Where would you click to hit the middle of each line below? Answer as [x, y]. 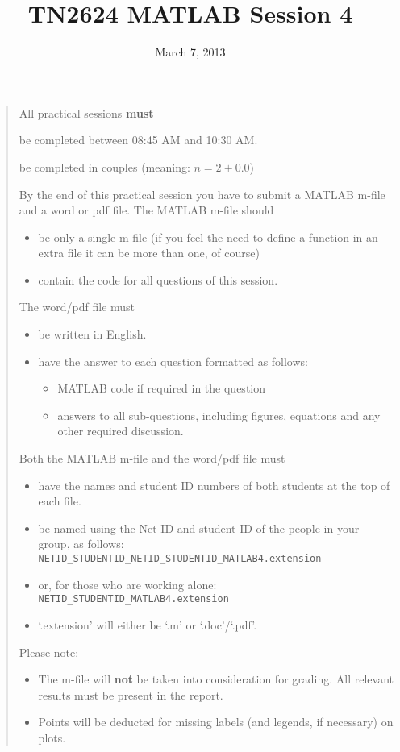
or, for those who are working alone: [127, 584]
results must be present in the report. [131, 694]
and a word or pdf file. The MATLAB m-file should [146, 210]
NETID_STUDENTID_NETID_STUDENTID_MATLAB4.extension [180, 559]
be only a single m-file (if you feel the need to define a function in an [208, 237]
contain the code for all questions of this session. [158, 279]
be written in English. [92, 334]
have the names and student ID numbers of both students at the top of [214, 485]
